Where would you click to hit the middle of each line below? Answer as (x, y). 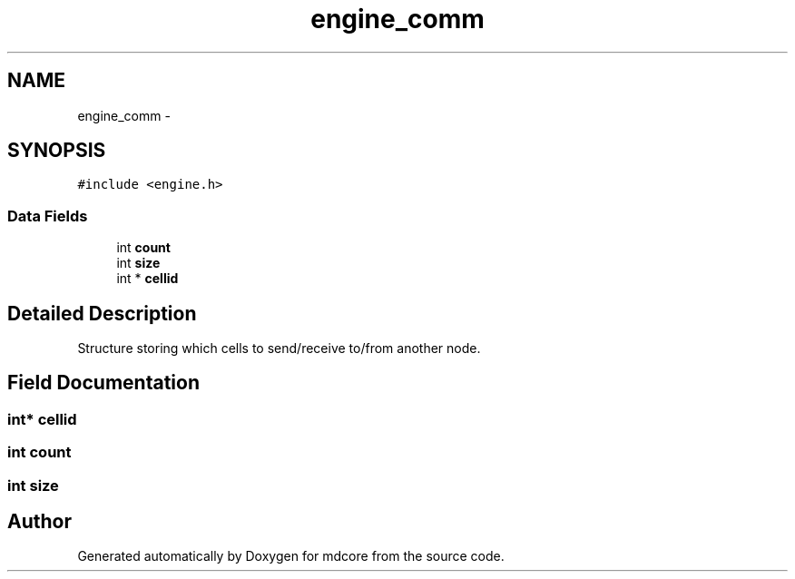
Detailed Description (102, 313)
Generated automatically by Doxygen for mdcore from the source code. (291, 556)
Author (39, 522)
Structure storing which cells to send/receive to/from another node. (279, 348)
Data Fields (48, 216)
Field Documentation (103, 383)
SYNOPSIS (57, 151)
